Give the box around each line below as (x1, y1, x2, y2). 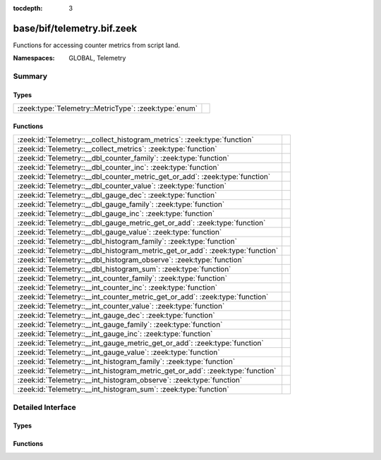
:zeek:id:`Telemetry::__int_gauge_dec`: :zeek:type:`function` (17, 311, 215, 321)
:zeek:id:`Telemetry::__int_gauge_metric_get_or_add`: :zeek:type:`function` (17, 338, 264, 348)
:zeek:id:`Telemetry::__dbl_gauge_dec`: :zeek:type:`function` (17, 190, 217, 200)
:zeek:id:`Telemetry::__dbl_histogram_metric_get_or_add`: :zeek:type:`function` (17, 246, 279, 256)
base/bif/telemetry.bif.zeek (13, 22, 138, 35)
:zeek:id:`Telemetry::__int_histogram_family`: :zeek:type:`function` (17, 356, 236, 366)
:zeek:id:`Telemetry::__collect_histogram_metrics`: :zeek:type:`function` (17, 135, 254, 144)
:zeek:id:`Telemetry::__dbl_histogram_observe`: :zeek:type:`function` (17, 255, 245, 265)
